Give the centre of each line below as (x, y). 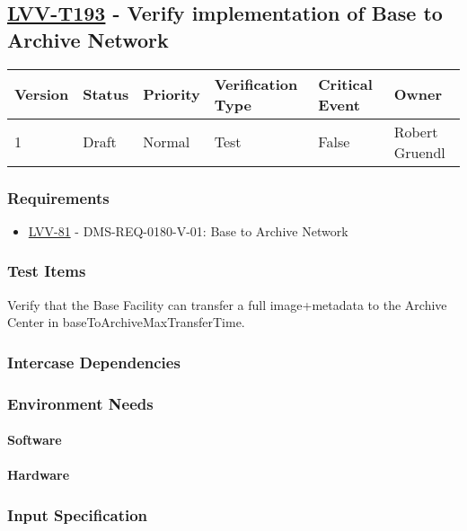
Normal (167, 142)
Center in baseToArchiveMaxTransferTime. (126, 322)
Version (42, 94)
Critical (345, 84)
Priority (172, 94)
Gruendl (419, 152)
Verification (256, 84)
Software (35, 440)
